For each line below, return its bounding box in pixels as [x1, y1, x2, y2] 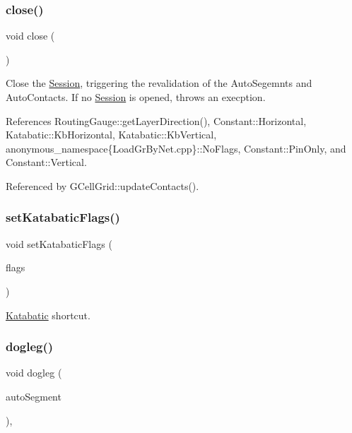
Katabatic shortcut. [6, 307, 90, 322]
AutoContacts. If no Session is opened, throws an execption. [6, 90, 266, 104]
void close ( [6, 28, 55, 43]
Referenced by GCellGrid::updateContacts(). [6, 178, 199, 193]
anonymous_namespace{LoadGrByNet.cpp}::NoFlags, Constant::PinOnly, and [6, 141, 346, 155]
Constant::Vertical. [6, 155, 87, 170]
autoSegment [6, 388, 61, 403]
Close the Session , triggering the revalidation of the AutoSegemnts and [6, 76, 312, 90]
